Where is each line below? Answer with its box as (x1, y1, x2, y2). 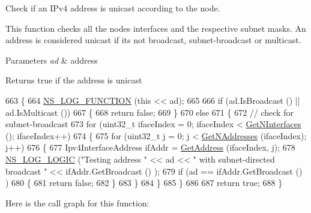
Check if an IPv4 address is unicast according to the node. (5, 2, 220, 14)
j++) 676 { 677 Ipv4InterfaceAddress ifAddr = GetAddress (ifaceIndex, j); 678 (5, 141, 295, 154)
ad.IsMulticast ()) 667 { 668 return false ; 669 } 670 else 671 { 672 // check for (5, 106, 294, 118)
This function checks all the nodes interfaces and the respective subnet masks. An (5, 22, 306, 34)
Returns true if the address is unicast (5, 74, 142, 86)
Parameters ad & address (5, 53, 98, 66)
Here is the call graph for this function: (5, 196, 149, 209)
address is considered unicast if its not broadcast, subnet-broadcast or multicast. (5, 34, 301, 46)
